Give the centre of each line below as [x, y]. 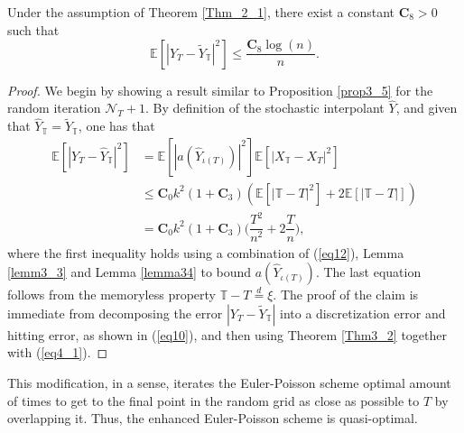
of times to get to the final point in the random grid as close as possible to [213, 400]
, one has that [116, 126]
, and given [427, 108]
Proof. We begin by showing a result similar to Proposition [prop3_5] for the [220, 90]
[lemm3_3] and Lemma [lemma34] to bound [130, 272]
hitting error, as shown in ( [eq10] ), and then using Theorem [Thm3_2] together [227, 334]
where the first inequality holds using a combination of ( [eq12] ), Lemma [206, 252]
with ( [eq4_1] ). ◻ [58, 352]
